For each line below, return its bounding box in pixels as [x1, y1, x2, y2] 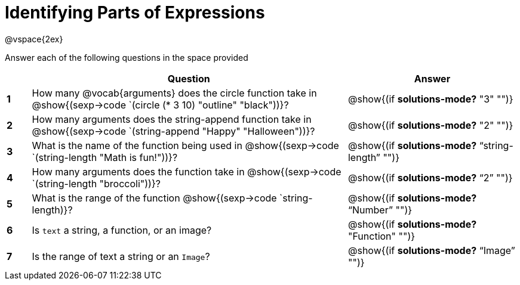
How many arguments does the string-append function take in [32, 113, 312, 125]
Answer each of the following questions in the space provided [5, 52, 248, 63]
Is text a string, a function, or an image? [32, 224, 212, 236]
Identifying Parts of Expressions [5, 2, 265, 23]
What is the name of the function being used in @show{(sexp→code [32, 139, 339, 151]
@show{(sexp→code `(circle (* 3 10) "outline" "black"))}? [32, 98, 289, 111]
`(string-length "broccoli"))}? [32, 177, 161, 190]
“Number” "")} [347, 203, 413, 216]
